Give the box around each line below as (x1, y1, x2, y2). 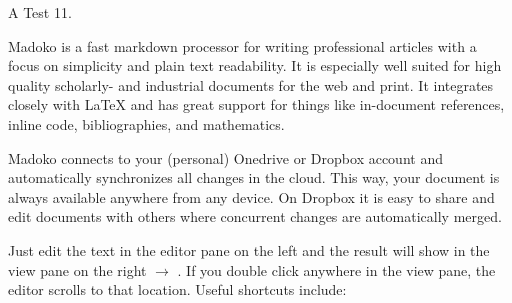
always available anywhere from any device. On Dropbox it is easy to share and (8, 186, 495, 207)
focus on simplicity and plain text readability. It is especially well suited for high (8, 55, 502, 76)
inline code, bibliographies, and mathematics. (8, 113, 285, 134)
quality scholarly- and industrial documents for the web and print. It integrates (8, 74, 494, 95)
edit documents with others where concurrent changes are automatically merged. (8, 206, 502, 227)
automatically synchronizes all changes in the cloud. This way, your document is (8, 167, 500, 188)
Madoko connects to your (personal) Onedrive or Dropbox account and (8, 147, 443, 168)
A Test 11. (8, 2, 72, 22)
